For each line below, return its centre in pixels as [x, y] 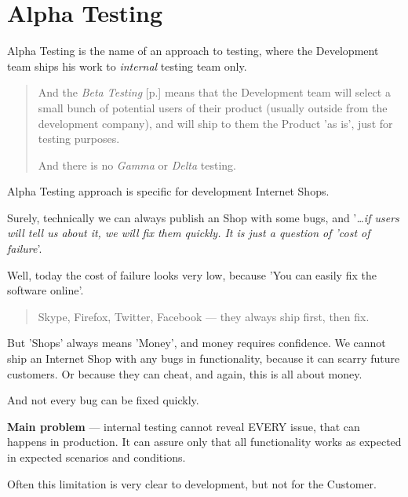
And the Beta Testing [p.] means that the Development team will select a [214, 92]
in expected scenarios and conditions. [97, 457]
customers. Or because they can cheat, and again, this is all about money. [185, 373]
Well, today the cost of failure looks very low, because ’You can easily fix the [192, 274]
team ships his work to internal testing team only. [127, 66]
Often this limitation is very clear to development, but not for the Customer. [192, 483]
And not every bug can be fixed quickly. [103, 400]
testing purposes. [79, 139]
